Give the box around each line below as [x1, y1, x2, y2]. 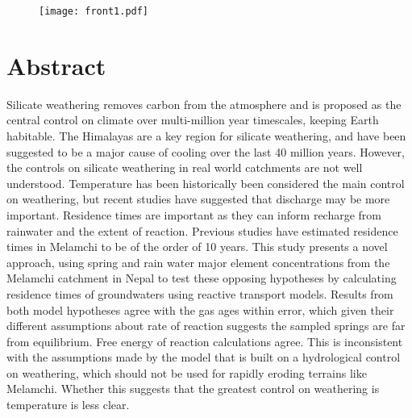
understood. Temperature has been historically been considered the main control [6, 174, 405, 191]
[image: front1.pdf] [39, 6, 149, 17]
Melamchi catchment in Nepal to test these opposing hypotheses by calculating [6, 270, 397, 286]
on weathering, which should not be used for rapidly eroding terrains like [6, 364, 367, 381]
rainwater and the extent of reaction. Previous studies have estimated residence [6, 222, 398, 239]
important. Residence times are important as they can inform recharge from [6, 206, 382, 223]
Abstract [6, 48, 106, 82]
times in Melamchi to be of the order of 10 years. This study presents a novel [6, 238, 388, 255]
